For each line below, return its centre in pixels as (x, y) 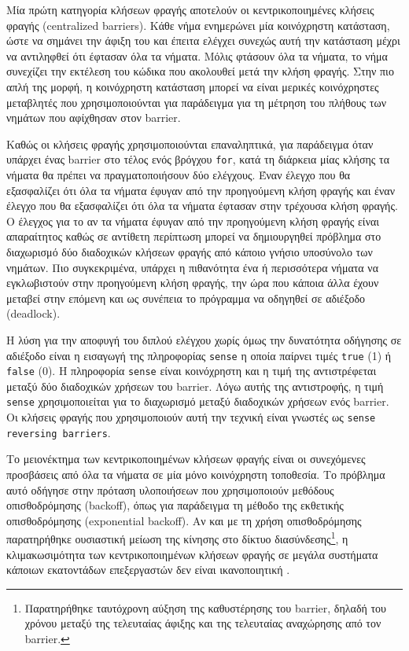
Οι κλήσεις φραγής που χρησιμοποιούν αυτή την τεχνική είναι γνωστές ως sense (191, 417)
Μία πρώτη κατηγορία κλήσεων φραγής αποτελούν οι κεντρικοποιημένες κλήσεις (190, 9)
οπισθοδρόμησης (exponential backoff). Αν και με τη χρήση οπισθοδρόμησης (184, 520)
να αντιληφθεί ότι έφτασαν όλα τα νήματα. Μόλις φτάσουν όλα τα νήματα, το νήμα (197, 55)
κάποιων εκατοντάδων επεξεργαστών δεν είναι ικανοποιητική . (148, 570)
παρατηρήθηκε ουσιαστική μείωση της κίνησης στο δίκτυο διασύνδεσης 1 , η (177, 538)
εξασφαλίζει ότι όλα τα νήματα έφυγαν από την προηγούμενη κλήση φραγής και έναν (201, 190)
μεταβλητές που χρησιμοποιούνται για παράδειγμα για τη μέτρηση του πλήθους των (196, 102)
